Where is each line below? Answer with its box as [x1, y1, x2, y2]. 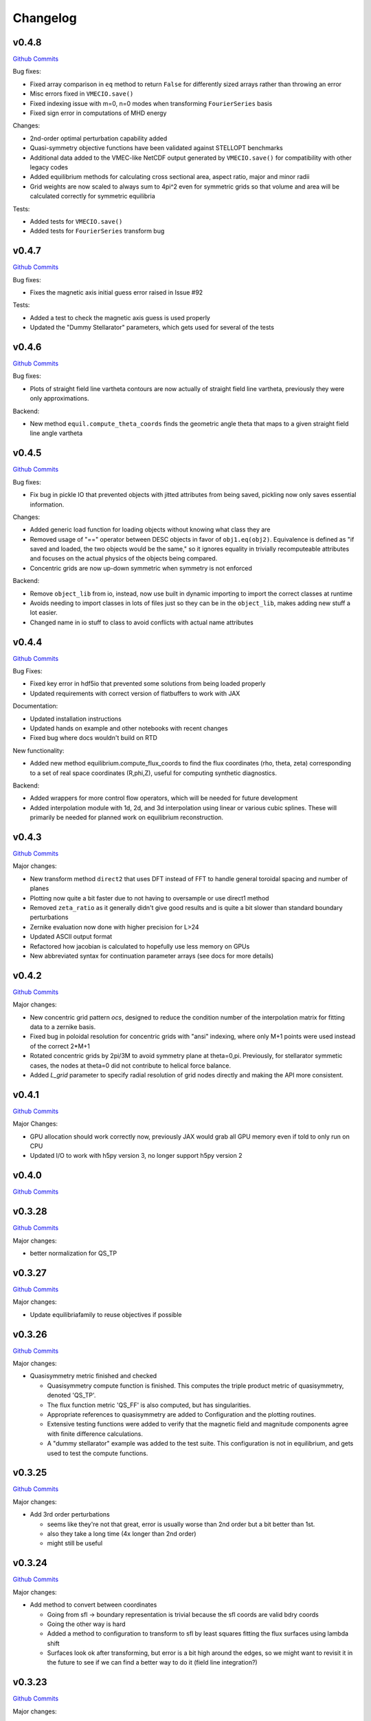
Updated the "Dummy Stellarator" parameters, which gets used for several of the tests [30, 324, 275, 332]
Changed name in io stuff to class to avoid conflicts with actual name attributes [30, 618, 254, 626]
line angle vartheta [30, 429, 83, 437]
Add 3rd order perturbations [30, 1510, 110, 1519]
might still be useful [47, 1539, 103, 1548]
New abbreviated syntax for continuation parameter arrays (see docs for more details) [30, 951, 274, 960]
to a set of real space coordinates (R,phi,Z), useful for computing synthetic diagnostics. [30, 768, 278, 777]
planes [30, 885, 49, 893]
